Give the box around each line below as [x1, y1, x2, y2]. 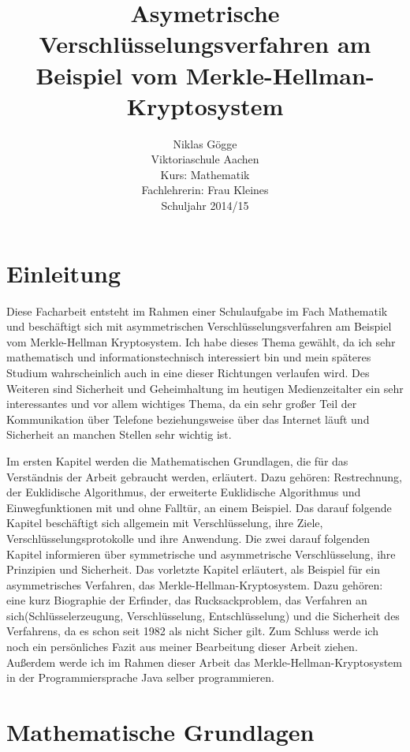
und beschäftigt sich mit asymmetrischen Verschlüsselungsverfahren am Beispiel [6, 318, 392, 335]
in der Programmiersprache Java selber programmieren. [6, 669, 275, 686]
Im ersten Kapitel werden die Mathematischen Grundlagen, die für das [6, 452, 348, 469]
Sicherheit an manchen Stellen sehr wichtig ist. [6, 426, 232, 443]
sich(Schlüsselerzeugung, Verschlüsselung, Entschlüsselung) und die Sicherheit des [6, 607, 400, 623]
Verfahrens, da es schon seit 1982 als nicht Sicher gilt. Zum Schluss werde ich [6, 623, 378, 639]
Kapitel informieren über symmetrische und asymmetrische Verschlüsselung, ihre [6, 545, 396, 562]
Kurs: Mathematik [160, 166, 250, 182]
